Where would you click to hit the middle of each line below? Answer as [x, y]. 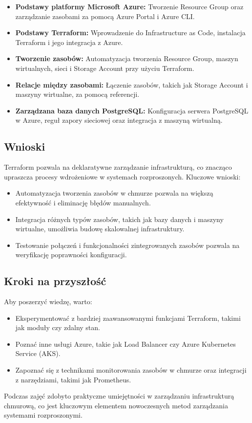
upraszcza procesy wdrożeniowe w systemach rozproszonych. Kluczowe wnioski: [122, 176]
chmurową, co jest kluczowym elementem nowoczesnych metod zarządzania [116, 405]
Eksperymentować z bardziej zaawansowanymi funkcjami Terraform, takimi [128, 318]
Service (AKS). [38, 353]
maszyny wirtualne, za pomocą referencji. [77, 94]
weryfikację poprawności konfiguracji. [71, 255]
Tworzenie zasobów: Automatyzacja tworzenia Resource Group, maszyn [127, 58]
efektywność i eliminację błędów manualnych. [83, 202]
